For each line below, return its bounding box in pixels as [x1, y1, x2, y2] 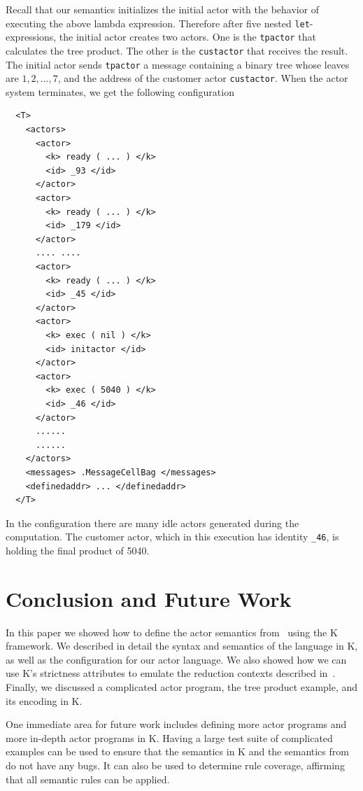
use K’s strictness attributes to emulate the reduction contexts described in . [6, 666, 336, 680]
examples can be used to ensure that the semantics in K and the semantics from [6, 744, 349, 759]
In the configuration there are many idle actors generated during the [6, 515, 299, 530]
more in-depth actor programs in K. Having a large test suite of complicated [6, 730, 333, 745]
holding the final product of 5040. [6, 542, 150, 557]
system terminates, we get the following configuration [6, 84, 234, 99]
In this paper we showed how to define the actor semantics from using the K [6, 624, 338, 639]
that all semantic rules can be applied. [6, 771, 170, 786]
